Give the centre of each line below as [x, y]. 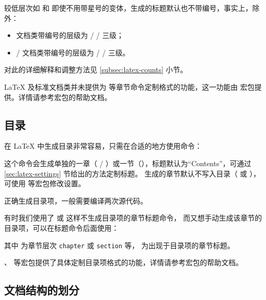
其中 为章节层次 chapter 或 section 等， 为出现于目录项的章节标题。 [119, 245]
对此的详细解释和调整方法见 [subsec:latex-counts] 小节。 [96, 69]
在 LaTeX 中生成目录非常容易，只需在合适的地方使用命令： [103, 146]
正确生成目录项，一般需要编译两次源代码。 [76, 200]
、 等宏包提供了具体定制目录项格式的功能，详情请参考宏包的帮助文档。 [124, 262]
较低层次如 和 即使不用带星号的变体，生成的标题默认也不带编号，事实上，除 [132, 8]
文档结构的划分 [42, 290]
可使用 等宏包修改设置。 [45, 183]
